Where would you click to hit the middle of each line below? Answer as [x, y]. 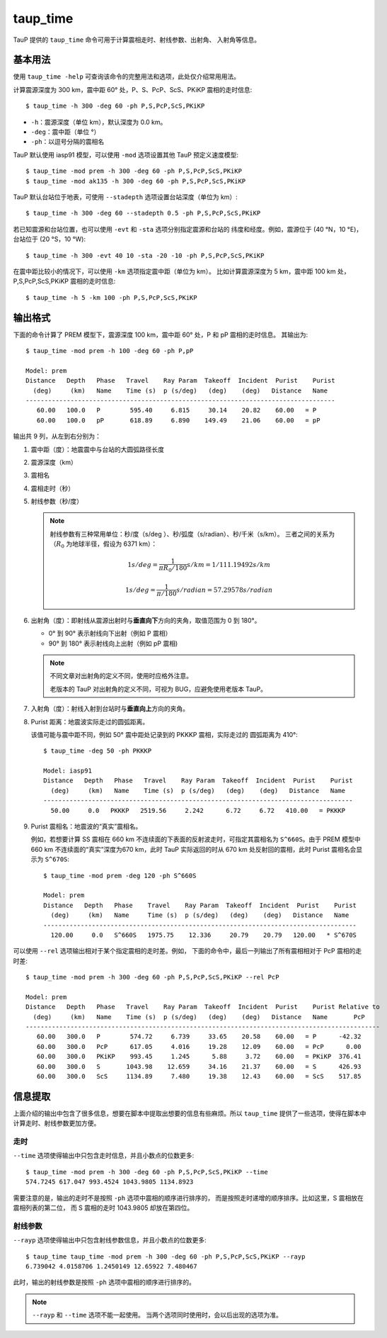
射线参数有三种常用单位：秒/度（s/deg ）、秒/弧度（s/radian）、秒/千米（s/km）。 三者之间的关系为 [192, 534]
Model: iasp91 [68, 771]
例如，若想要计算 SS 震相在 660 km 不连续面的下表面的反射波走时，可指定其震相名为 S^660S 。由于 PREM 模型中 [196, 839]
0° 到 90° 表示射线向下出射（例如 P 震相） [110, 634]
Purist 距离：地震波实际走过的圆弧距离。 [89, 721]
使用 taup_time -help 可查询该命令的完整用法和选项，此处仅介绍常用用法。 [127, 77]
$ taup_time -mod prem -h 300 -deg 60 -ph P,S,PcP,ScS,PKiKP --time [147, 1172]
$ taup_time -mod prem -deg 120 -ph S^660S [120, 876]
